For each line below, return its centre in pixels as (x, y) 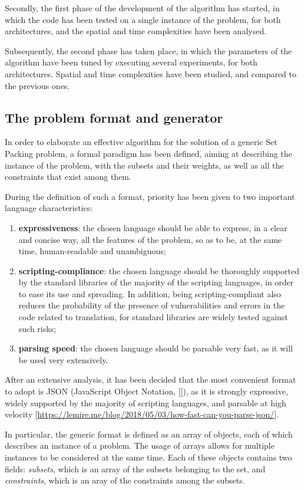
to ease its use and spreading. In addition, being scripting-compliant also (150, 293)
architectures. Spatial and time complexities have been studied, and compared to (151, 73)
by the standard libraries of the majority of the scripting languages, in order (156, 282)
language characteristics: (49, 208)
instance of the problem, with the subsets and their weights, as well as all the (144, 165)
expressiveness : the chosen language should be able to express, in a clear (153, 227)
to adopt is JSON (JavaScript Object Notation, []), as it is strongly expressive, (146, 391)
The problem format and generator (114, 117)
